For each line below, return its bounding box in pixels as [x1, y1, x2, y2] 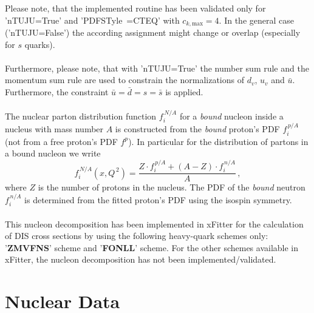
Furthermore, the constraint [5, 86, 109, 98]
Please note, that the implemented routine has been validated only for [5, 2, 266, 14]
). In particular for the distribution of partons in [128, 135, 309, 147]
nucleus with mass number [5, 123, 104, 135]
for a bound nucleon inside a [179, 110, 284, 123]
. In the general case [219, 13, 294, 26]
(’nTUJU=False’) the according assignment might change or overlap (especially [5, 26, 301, 39]
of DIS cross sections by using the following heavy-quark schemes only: [5, 229, 268, 242]
